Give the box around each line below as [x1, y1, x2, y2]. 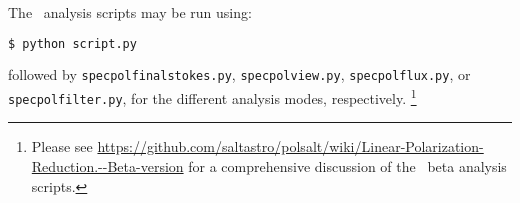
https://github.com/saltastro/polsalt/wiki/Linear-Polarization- [97, 136, 484, 157]
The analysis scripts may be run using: [8, 2, 252, 22]
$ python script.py [8, 36, 137, 51]
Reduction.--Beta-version [31, 156, 184, 177]
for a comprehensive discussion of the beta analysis [188, 156, 507, 177]
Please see [31, 136, 93, 157]
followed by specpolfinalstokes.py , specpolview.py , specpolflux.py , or [8, 64, 471, 85]
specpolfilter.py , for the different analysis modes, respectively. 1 [8, 85, 417, 108]
